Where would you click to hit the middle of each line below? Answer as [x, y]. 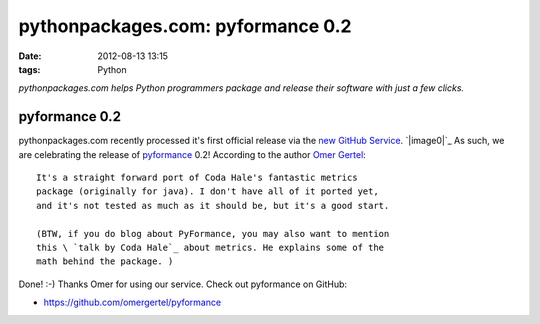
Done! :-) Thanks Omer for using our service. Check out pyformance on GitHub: [183, 284]
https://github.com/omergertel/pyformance [132, 302]
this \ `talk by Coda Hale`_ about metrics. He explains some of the [210, 247]
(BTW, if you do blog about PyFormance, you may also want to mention [213, 233]
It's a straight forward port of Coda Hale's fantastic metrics [197, 178]
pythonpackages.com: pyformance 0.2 [185, 26]
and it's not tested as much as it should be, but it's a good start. [213, 205]
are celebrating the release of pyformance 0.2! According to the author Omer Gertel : [192, 154]
